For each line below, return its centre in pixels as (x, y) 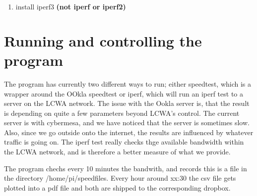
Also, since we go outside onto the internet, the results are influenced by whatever (129, 132)
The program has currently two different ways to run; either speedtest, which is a (128, 83)
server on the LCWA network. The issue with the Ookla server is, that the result (127, 103)
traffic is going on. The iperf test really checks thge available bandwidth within (124, 142)
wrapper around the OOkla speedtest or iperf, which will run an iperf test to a (124, 93)
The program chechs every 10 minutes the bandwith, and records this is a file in (126, 168)
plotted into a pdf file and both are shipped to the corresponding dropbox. (117, 187)
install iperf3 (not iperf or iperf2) (71, 6)
